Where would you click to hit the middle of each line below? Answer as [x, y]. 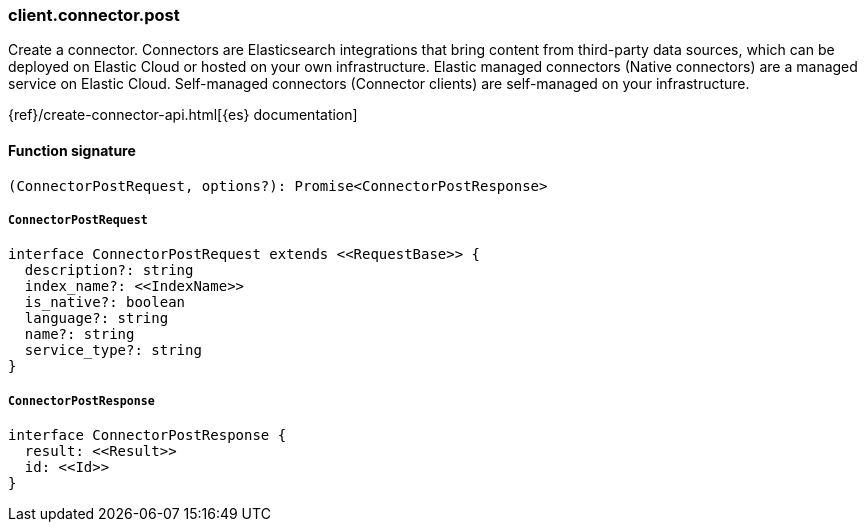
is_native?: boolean [105, 302]
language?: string [96, 318]
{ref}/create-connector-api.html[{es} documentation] [183, 115]
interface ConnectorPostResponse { [147, 435]
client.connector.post [94, 15]
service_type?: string [113, 350]
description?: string [109, 270]
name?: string [79, 334]
